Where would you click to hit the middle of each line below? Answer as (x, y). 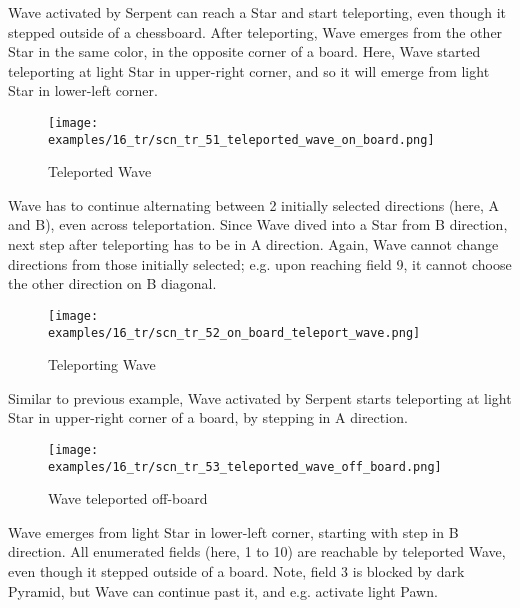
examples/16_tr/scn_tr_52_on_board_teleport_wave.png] (234, 332)
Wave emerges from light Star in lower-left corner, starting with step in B (233, 531)
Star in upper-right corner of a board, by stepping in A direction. (208, 417)
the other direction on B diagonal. (112, 283)
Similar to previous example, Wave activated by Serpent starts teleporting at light (260, 397)
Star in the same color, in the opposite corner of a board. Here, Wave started (244, 51)
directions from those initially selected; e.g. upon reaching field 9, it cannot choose (260, 263)
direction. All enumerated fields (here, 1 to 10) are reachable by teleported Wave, (257, 551)
